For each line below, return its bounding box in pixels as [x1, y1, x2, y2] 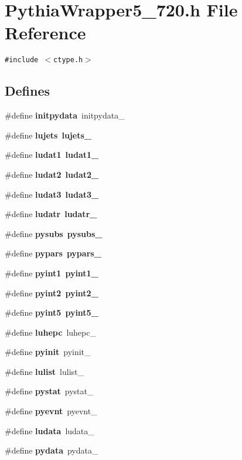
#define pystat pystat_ [5, 385, 94, 397]
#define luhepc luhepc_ [5, 326, 96, 338]
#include [5, 56, 39, 65]
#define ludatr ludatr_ [5, 208, 97, 220]
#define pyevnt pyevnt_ [5, 405, 97, 417]
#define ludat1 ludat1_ [5, 148, 99, 161]
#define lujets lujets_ [5, 128, 91, 141]
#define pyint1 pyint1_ [5, 266, 98, 279]
